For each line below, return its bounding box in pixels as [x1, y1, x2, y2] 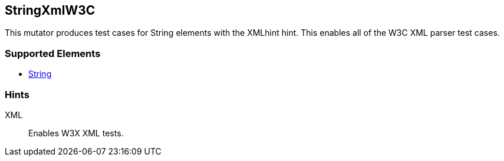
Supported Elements [5, 47, 101, 59]
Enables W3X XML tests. [28, 128, 124, 138]
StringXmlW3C [5, 3, 95, 18]
